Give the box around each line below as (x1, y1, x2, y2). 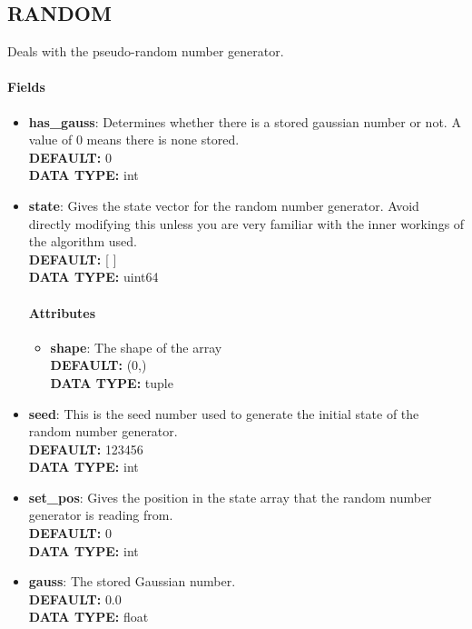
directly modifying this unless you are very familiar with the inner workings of (28, 214, 465, 233)
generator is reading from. (28, 505, 173, 524)
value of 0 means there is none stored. (28, 130, 240, 149)
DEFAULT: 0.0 (28, 589, 122, 608)
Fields (7, 77, 45, 96)
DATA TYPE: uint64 (28, 267, 159, 286)
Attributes (28, 303, 96, 322)
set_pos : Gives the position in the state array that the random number (28, 487, 432, 506)
